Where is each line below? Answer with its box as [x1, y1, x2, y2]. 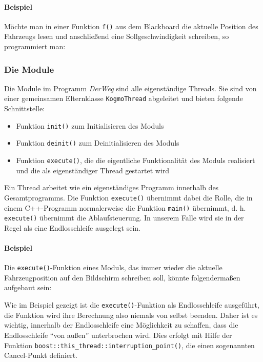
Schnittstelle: [4, 103, 45, 114]
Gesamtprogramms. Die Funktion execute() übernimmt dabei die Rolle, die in [4, 192, 253, 203]
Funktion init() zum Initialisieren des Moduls [16, 120, 164, 131]
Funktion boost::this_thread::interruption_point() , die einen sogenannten [4, 339, 255, 350]
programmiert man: [4, 41, 66, 52]
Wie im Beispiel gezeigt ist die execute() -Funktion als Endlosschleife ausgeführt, [4, 299, 259, 310]
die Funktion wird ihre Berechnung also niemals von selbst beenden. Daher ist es [4, 309, 258, 320]
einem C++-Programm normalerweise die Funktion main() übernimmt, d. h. [4, 202, 246, 213]
